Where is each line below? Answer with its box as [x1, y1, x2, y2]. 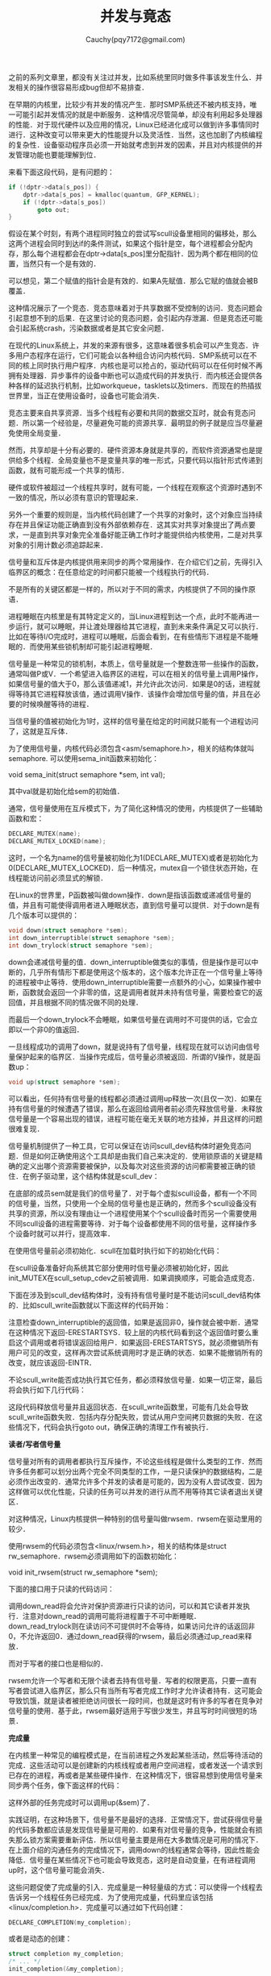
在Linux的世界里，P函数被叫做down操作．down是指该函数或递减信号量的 [8, 890, 252, 900]
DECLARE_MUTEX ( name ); [8, 830, 81, 838]
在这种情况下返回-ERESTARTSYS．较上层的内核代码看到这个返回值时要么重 [8, 1327, 260, 1337]
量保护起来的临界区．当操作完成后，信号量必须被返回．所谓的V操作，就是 [8, 1051, 254, 1061]
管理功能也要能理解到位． [15, 150, 101, 160]
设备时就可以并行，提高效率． [15, 1229, 115, 1238]
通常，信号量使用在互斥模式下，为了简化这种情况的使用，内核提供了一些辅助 [8, 804, 263, 813]
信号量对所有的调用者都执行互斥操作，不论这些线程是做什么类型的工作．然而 [8, 1456, 263, 1466]
